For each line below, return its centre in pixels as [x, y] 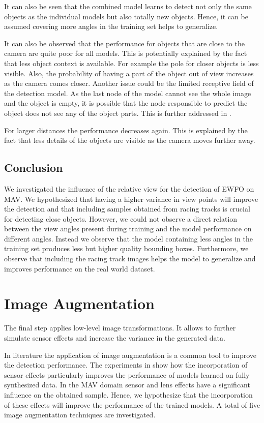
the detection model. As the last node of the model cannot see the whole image [128, 93]
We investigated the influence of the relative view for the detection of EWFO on [129, 188]
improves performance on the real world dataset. [80, 268]
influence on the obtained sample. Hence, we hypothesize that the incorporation [128, 394]
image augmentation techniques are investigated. [80, 415]
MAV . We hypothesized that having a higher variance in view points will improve [131, 199]
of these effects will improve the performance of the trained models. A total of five [132, 404]
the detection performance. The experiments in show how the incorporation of [126, 365]
